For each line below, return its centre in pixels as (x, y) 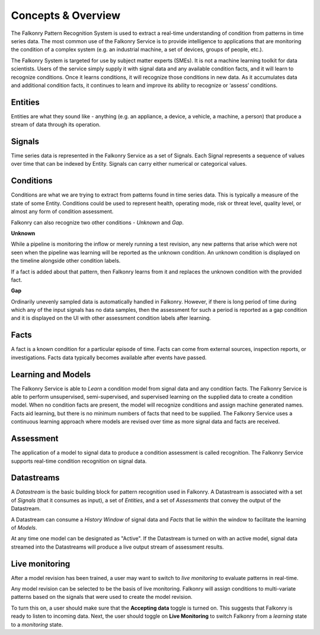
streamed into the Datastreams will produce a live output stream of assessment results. (118, 547)
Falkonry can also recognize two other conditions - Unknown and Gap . (97, 223)
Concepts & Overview (66, 15)
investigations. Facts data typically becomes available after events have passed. (109, 357)
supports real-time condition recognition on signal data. (79, 461)
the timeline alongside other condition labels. (66, 261)
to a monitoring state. (37, 624)
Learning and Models (51, 374)
